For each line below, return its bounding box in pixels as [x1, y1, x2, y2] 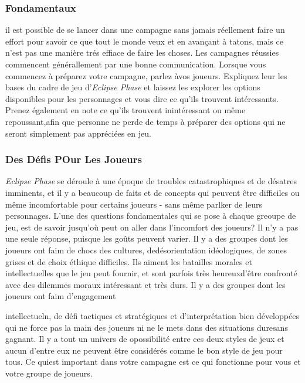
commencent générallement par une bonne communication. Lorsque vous [5, 58, 266, 70]
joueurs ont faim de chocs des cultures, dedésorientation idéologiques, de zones [5, 243, 287, 256]
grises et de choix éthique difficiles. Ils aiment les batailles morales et [5, 255, 252, 267]
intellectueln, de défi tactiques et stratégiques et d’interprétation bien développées [5, 309, 299, 321]
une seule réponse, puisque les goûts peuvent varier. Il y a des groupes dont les [5, 232, 288, 245]
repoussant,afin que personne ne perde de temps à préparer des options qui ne [5, 115, 286, 127]
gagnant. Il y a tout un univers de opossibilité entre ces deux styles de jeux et [5, 333, 284, 345]
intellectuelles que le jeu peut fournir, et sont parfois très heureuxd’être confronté [5, 267, 297, 279]
